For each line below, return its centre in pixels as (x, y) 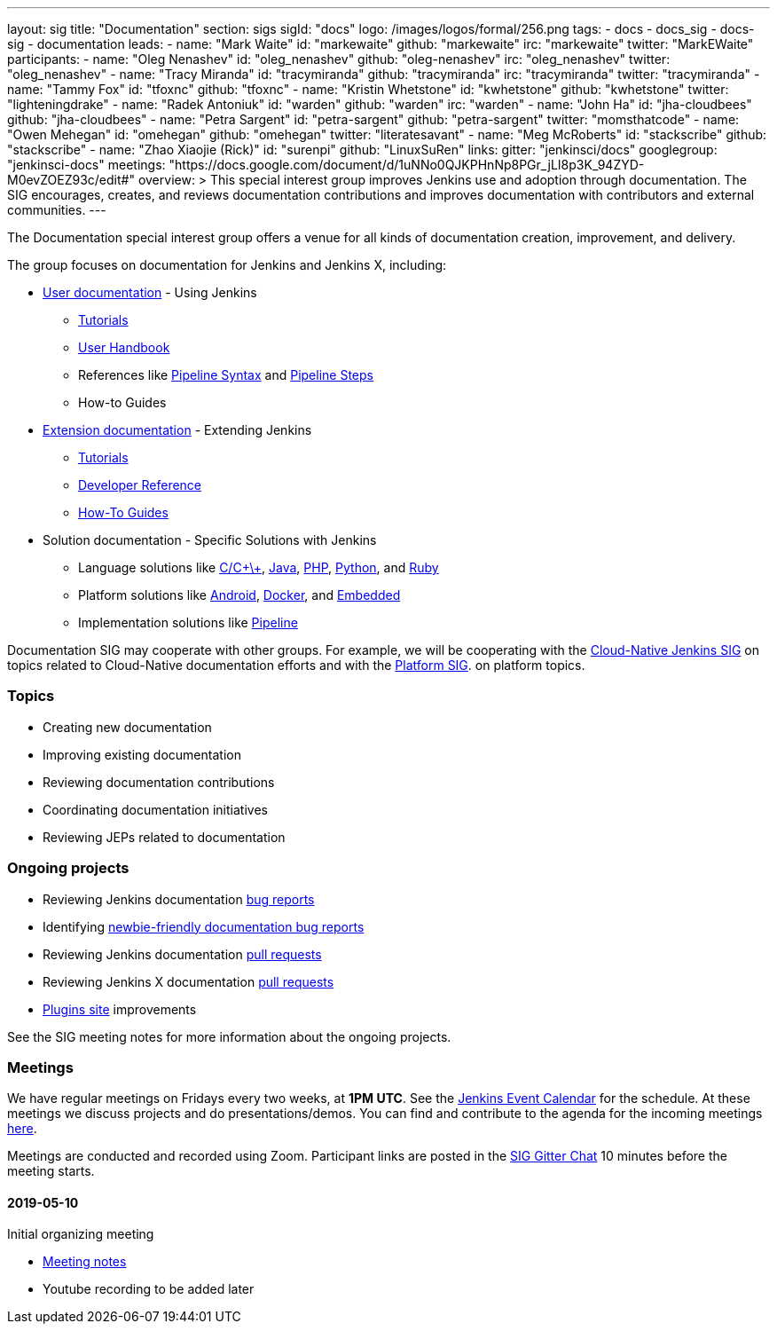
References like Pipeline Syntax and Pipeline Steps (226, 375)
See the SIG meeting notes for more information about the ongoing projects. (229, 1036)
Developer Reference (140, 485)
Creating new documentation (127, 727)
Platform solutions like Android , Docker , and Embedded (239, 595)
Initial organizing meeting (81, 1234)
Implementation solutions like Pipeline (188, 622)
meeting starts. (51, 1171)
